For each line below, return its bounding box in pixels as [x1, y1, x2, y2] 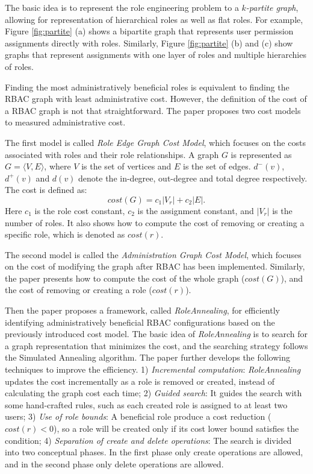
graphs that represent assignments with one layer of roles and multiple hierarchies [5, 48, 306, 61]
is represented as [231, 148, 292, 160]
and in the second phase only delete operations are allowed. [5, 457, 224, 470]
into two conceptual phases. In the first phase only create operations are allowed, [5, 446, 303, 458]
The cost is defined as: [5, 183, 87, 196]
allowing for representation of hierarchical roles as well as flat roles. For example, [5, 13, 303, 25]
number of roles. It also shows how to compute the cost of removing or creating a [5, 216, 305, 229]
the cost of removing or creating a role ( [5, 283, 152, 296]
